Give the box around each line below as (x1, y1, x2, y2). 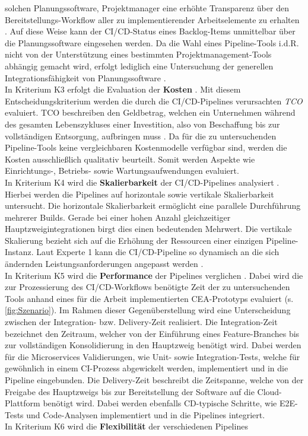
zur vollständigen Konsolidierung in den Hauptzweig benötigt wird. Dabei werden (5, 339, 301, 351)
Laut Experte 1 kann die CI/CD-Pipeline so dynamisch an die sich (36, 246, 280, 258)
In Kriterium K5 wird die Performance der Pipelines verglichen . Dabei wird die (5, 269, 303, 281)
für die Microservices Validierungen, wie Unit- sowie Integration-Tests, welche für (5, 350, 300, 362)
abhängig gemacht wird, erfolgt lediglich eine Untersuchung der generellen (5, 59, 274, 72)
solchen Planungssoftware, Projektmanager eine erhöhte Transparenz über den (5, 2, 289, 14)
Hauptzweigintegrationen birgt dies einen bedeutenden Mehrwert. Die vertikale (5, 222, 292, 235)
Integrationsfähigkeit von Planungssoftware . (5, 71, 166, 84)
